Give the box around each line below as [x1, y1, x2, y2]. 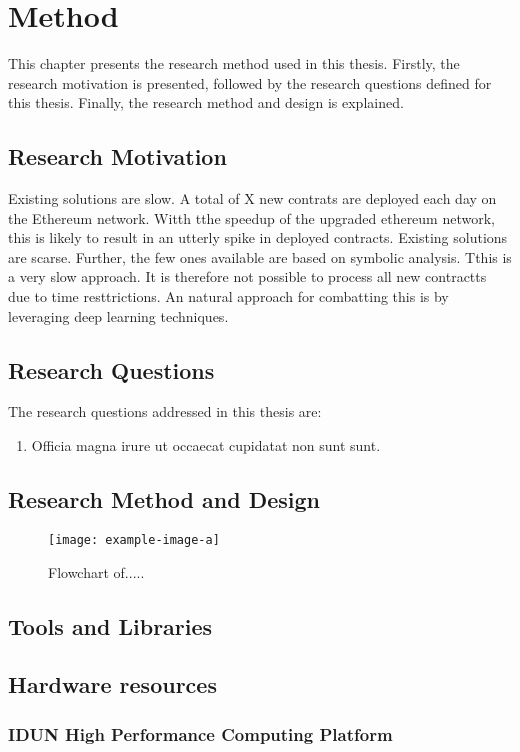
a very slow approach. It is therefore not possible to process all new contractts [8, 266, 487, 287]
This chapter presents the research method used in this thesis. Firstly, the [8, 53, 460, 74]
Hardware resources [8, 669, 217, 700]
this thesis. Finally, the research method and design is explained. [8, 92, 404, 113]
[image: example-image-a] [48, 532, 220, 547]
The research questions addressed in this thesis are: [8, 401, 322, 422]
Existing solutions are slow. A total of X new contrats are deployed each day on [8, 188, 497, 209]
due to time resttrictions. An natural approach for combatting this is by [8, 286, 449, 307]
